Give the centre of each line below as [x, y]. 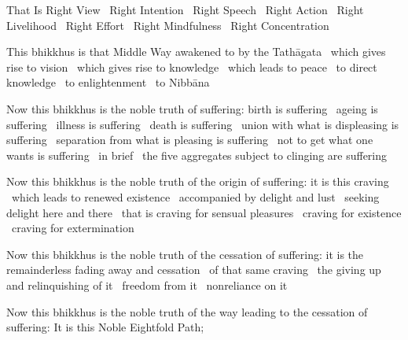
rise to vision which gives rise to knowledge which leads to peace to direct [192, 67]
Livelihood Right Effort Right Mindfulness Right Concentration [168, 25]
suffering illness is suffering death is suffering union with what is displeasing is [203, 124]
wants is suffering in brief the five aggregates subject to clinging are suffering [197, 155]
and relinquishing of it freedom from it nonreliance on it [147, 285]
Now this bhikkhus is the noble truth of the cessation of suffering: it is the [185, 254]
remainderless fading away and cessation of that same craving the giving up [194, 270]
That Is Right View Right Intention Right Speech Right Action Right [185, 9]
